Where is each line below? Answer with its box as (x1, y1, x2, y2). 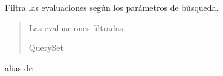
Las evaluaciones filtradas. (28, 21, 126, 34)
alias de (5, 61, 33, 74)
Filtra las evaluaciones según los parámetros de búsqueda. (5, 1, 219, 13)
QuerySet (28, 41, 64, 54)
